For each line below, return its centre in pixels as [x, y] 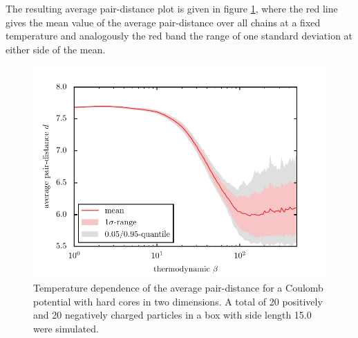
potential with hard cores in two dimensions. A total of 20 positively [178, 301]
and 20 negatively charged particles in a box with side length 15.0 [172, 315]
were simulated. [66, 328]
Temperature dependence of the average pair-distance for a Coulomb [178, 288]
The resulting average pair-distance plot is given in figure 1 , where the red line [172, 8]
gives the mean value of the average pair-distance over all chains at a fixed [163, 22]
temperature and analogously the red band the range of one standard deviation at [179, 36]
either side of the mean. [56, 49]
